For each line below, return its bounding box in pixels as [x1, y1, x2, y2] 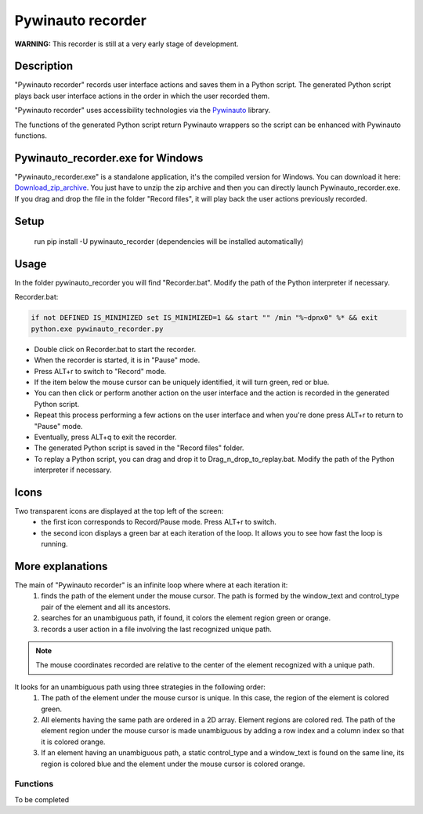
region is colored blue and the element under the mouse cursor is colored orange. [41, 759, 305, 769]
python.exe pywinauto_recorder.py [31, 324, 164, 333]
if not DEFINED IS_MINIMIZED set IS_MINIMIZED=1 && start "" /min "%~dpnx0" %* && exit [31, 314, 378, 322]
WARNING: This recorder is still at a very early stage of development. [14, 39, 239, 49]
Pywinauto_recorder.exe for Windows [14, 151, 204, 165]
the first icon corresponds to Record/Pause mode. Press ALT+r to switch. [41, 518, 277, 527]
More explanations [14, 559, 108, 572]
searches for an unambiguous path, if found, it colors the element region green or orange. [41, 613, 331, 623]
